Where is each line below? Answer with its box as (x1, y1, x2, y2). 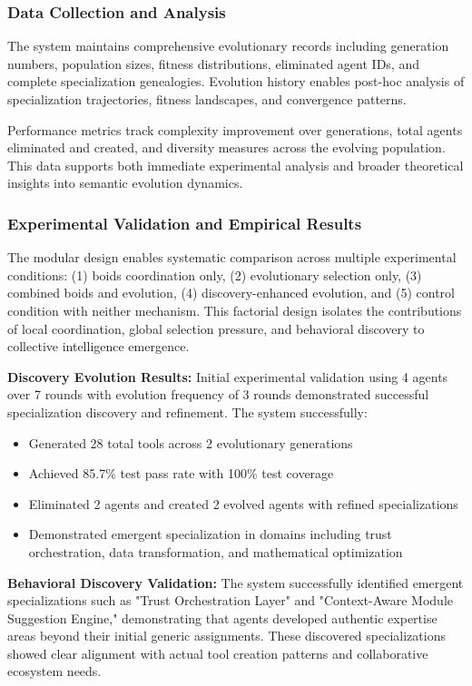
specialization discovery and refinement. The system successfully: (7, 402, 368, 421)
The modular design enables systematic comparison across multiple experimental (7, 248, 457, 267)
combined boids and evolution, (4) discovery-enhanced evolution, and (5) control (7, 283, 455, 302)
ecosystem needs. (7, 661, 102, 681)
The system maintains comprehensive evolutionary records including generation (7, 36, 449, 55)
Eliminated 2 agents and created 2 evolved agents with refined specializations (28, 494, 458, 513)
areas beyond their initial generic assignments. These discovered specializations (7, 626, 446, 645)
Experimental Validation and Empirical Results (7, 211, 362, 234)
